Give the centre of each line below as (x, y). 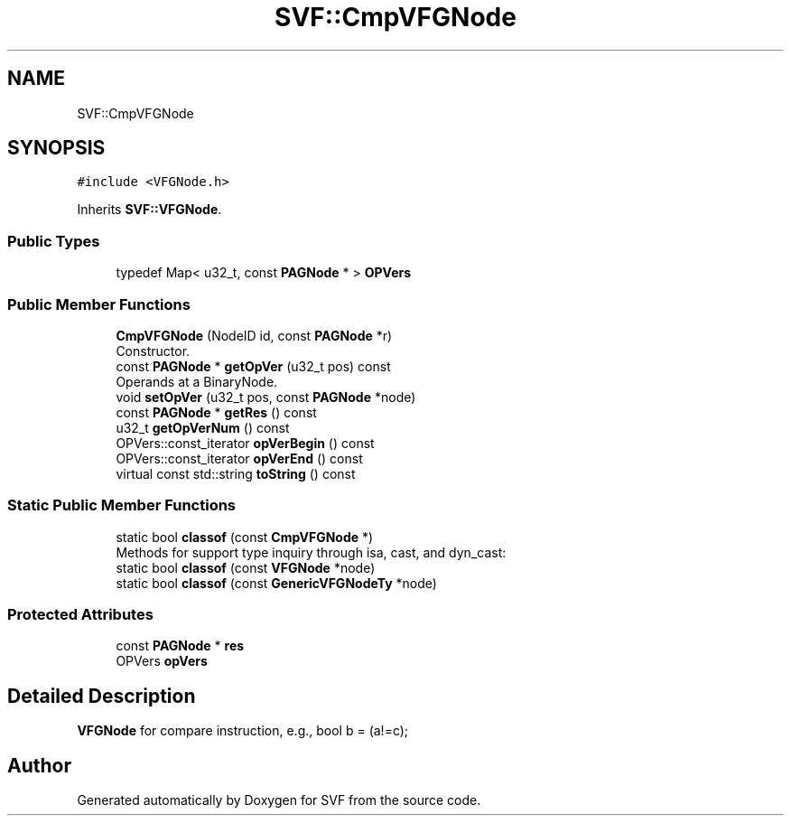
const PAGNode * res (180, 646)
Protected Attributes (80, 615)
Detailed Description (102, 696)
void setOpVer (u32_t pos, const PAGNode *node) (266, 397)
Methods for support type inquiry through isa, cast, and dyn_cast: (311, 552)
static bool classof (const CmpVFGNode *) (245, 537)
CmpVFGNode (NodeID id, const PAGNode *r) (254, 335)
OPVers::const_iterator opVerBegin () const (245, 443)
